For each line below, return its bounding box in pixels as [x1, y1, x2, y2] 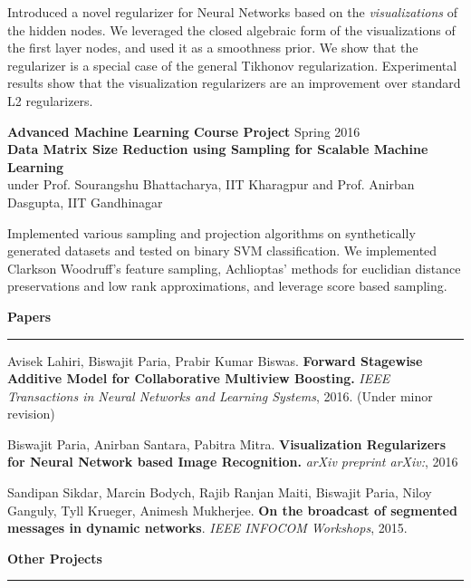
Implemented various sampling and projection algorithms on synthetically [7, 223, 416, 242]
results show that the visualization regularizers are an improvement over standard [7, 73, 461, 92]
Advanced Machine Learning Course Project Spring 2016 [7, 121, 360, 140]
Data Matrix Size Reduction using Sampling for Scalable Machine [7, 140, 428, 159]
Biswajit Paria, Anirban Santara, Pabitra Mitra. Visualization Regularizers [7, 434, 447, 453]
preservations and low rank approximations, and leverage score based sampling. [7, 276, 447, 295]
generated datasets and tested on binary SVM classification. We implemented [7, 241, 437, 260]
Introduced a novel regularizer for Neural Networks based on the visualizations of [7, 3, 457, 21]
